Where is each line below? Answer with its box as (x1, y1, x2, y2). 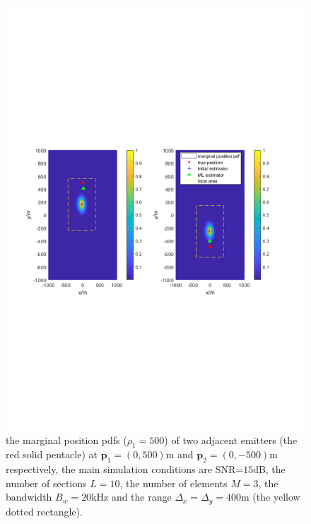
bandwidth (6, 489, 52, 504)
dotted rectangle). (6, 503, 83, 518)
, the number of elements (119, 475, 228, 490)
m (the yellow (241, 489, 300, 504)
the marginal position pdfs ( (6, 432, 127, 447)
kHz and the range (91, 489, 172, 504)
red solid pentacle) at (6, 447, 98, 462)
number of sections (6, 475, 87, 490)
